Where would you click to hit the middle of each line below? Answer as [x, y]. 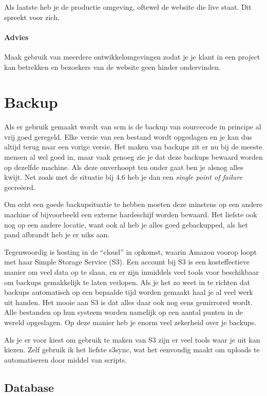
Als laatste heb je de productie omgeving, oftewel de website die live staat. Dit [128, 7]
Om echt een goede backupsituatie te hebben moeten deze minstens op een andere [133, 204]
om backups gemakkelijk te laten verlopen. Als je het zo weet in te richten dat [127, 282]
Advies [16, 37]
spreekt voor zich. [32, 17]
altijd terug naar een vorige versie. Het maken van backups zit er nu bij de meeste [133, 147]
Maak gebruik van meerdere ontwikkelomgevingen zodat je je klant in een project [132, 56]
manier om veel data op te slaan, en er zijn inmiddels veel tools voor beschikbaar [131, 272]
